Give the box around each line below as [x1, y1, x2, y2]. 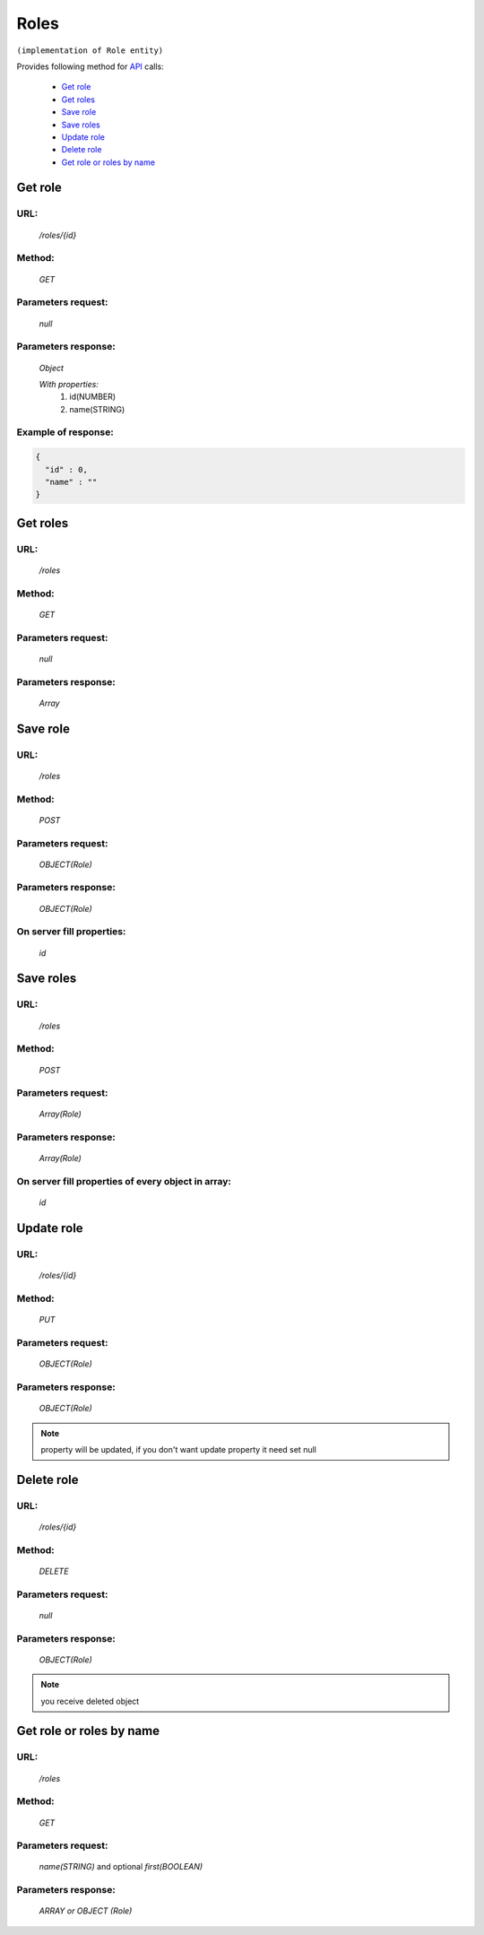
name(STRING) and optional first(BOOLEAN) [39, 1861, 203, 1872]
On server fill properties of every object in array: [16, 1176, 232, 1188]
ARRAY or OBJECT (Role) [39, 1905, 133, 1916]
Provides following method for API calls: [16, 61, 165, 72]
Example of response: [16, 426, 114, 438]
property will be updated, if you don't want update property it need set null [40, 1444, 317, 1454]
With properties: [39, 378, 99, 389]
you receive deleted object [40, 1696, 140, 1706]
